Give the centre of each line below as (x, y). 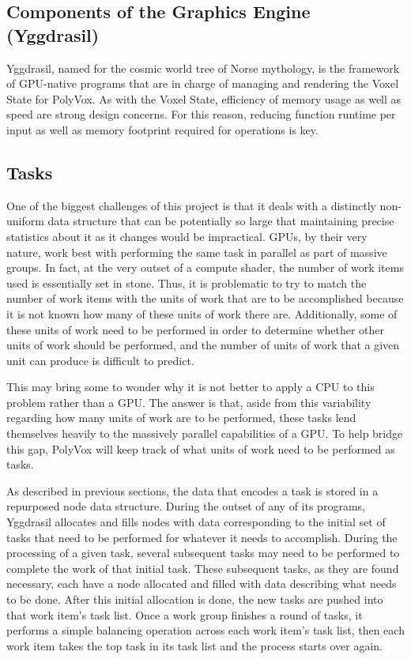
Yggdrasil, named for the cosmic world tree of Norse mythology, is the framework (203, 68)
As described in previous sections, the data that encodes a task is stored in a (192, 490)
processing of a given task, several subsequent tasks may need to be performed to (203, 553)
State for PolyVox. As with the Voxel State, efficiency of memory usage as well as (204, 98)
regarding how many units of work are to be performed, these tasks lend (181, 418)
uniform (25, 221)
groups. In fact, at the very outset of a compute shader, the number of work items (205, 267)
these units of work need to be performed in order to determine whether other (196, 329)
